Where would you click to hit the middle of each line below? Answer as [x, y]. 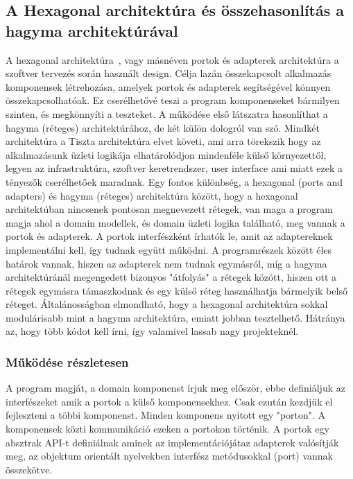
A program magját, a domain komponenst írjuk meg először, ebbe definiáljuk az [175, 388]
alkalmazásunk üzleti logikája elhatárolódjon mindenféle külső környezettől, [166, 154]
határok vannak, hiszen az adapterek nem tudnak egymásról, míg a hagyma [166, 263]
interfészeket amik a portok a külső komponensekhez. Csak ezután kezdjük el [169, 401]
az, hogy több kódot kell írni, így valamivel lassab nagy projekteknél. [152, 331]
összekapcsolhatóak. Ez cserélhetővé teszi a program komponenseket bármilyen [173, 100]
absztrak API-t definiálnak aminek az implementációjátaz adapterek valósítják [172, 442]
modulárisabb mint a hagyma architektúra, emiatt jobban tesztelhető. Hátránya [175, 317]
